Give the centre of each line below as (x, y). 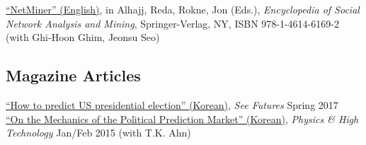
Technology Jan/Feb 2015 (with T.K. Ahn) (98, 133)
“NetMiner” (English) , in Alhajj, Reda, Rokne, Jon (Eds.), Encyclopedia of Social (183, 9)
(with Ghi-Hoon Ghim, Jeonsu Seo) (83, 37)
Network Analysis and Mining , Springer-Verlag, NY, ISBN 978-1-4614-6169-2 (172, 23)
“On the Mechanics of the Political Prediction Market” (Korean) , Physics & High (182, 118)
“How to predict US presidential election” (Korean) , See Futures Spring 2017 (172, 104)
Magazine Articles (73, 75)
